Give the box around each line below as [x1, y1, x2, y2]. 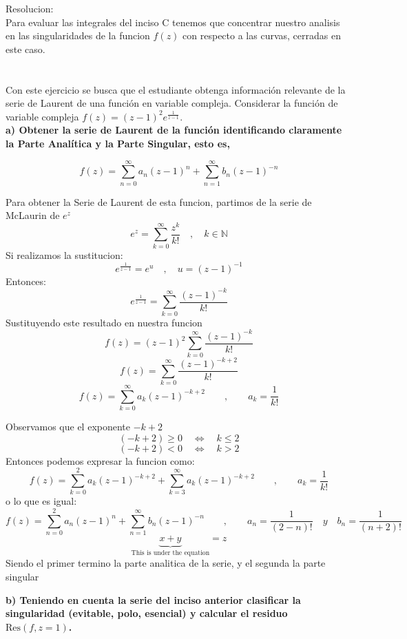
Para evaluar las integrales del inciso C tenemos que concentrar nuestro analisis [6, 14, 340, 29]
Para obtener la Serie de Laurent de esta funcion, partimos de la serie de [6, 194, 312, 209]
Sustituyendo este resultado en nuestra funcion [6, 315, 202, 329]
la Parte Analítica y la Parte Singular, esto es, [6, 136, 230, 150]
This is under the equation [131, 549, 210, 556]
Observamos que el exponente [6, 419, 131, 434]
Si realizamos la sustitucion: [6, 247, 123, 262]
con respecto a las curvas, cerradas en [182, 28, 341, 43]
